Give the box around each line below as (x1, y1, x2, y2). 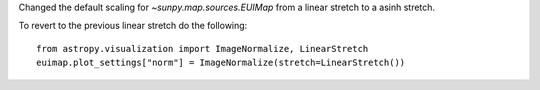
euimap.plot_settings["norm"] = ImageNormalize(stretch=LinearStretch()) (36, 57, 406, 69)
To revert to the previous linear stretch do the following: (18, 20, 248, 32)
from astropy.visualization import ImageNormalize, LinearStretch (36, 43, 369, 54)
